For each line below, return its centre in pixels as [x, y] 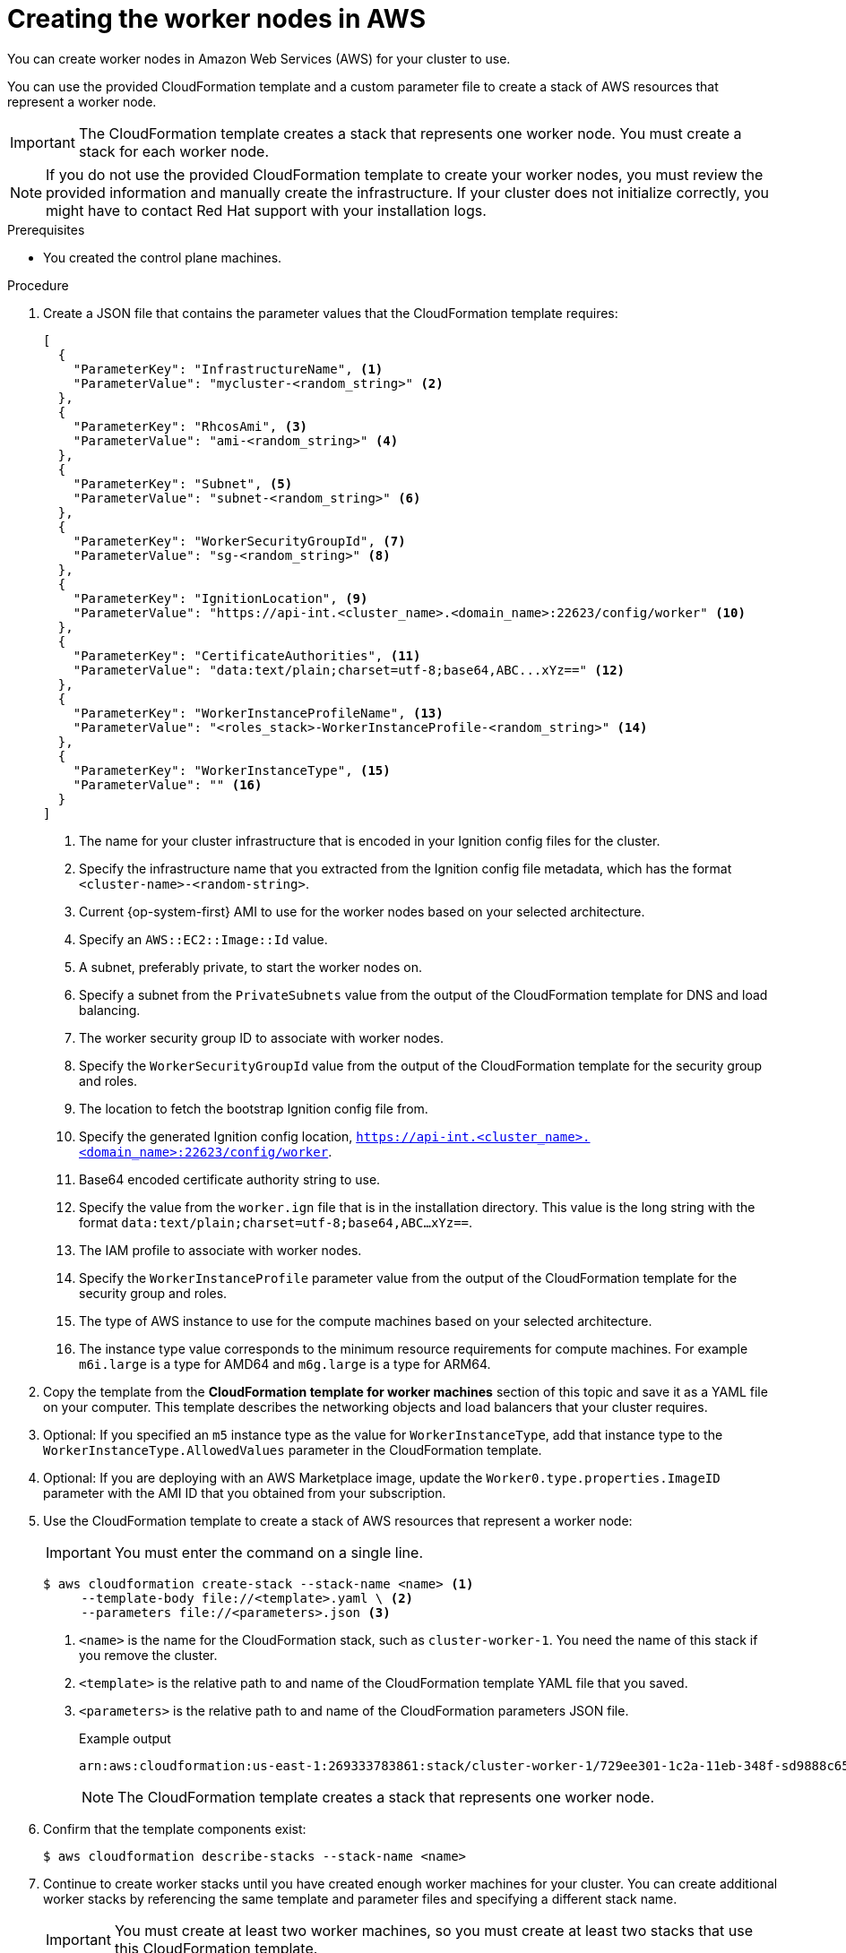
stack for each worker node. [173, 151]
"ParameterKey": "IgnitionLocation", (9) [220, 598]
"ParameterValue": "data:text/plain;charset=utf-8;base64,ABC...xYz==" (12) [349, 670]
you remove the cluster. [148, 1655]
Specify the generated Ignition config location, [216, 1136]
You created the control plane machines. [163, 257]
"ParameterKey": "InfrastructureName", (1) [228, 369]
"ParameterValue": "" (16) [168, 784]
